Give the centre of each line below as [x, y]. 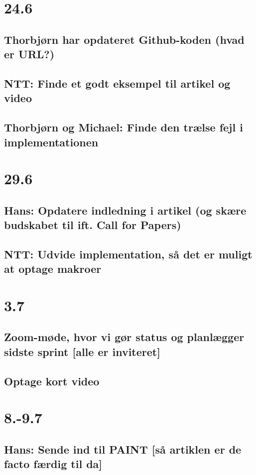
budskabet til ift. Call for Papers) [93, 225]
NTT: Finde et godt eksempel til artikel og [117, 83]
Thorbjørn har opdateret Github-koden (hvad [124, 39]
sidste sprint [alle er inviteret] [82, 351]
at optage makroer [53, 269]
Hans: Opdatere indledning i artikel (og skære [125, 210]
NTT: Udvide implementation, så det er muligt [128, 254]
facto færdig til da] [53, 464]
